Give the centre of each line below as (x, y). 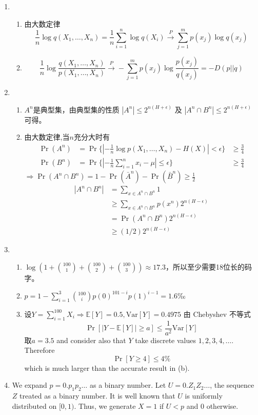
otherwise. (222, 405)
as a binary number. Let (128, 385)
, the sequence (232, 385)
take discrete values (165, 340)
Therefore (39, 350)
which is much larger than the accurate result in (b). (107, 367)
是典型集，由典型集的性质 (76, 109)
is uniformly (204, 396)
